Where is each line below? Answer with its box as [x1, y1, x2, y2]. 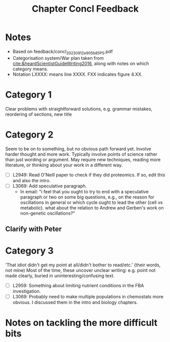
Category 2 [5, 129, 54, 140]
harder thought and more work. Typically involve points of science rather [5, 151, 158, 157]
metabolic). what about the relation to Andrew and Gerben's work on [20, 204, 164, 211]
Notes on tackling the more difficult [5, 317, 158, 329]
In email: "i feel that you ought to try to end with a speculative [20, 188, 149, 194]
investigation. [12, 288, 41, 294]
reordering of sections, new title [5, 111, 72, 117]
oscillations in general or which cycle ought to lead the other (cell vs [20, 199, 163, 206]
